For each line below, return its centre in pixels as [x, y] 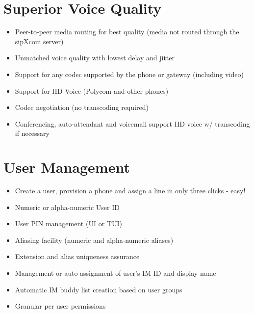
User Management [67, 167]
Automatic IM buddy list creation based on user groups [99, 289]
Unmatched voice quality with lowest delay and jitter [95, 58]
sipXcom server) [39, 41]
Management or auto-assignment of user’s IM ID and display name [115, 273]
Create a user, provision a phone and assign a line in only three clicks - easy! [130, 190]
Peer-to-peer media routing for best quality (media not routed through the [127, 32]
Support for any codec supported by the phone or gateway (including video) [129, 74]
